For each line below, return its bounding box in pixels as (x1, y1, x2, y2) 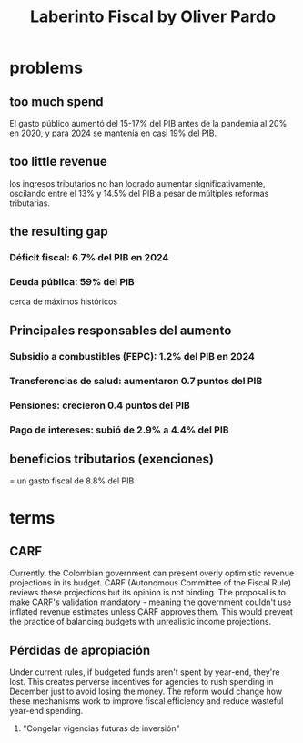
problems (9, 57, 84, 78)
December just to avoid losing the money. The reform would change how (9, 686, 283, 697)
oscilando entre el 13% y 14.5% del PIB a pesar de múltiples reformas (9, 188, 269, 198)
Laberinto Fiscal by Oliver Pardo (30, 6, 276, 27)
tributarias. (9, 198, 50, 209)
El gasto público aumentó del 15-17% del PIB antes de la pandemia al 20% (9, 118, 288, 128)
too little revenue (9, 154, 107, 169)
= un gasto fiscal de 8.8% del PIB (9, 475, 135, 486)
